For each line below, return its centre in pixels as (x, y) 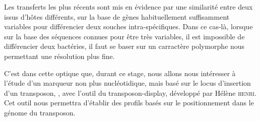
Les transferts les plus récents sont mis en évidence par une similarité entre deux (128, 7)
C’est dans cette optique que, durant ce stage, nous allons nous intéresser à (120, 73)
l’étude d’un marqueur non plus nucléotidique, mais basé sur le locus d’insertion (127, 83)
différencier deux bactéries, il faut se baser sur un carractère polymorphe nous (124, 46)
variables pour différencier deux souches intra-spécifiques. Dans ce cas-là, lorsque (128, 26)
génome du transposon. (40, 112)
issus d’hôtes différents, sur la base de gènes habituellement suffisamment (117, 16)
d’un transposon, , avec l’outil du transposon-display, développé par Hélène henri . (130, 93)
